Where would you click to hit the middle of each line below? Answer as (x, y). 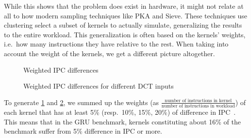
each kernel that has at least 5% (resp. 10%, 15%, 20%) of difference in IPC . (120, 112)
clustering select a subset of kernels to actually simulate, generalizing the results (123, 25)
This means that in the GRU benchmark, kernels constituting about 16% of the (122, 121)
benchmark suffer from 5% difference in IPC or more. (83, 131)
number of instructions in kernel (198, 101)
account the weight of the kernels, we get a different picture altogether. (109, 53)
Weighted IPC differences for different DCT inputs (99, 86)
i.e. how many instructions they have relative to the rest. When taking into (116, 44)
